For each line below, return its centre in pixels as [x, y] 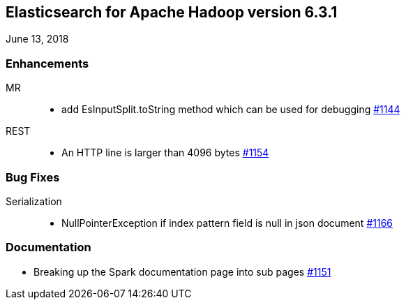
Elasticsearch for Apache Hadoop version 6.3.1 [172, 12]
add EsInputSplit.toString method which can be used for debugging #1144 [231, 110]
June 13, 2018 [37, 39]
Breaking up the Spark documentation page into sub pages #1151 [182, 271]
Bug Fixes [33, 177]
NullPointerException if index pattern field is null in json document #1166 [227, 223]
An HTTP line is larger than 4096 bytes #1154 [165, 153]
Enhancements [47, 63]
